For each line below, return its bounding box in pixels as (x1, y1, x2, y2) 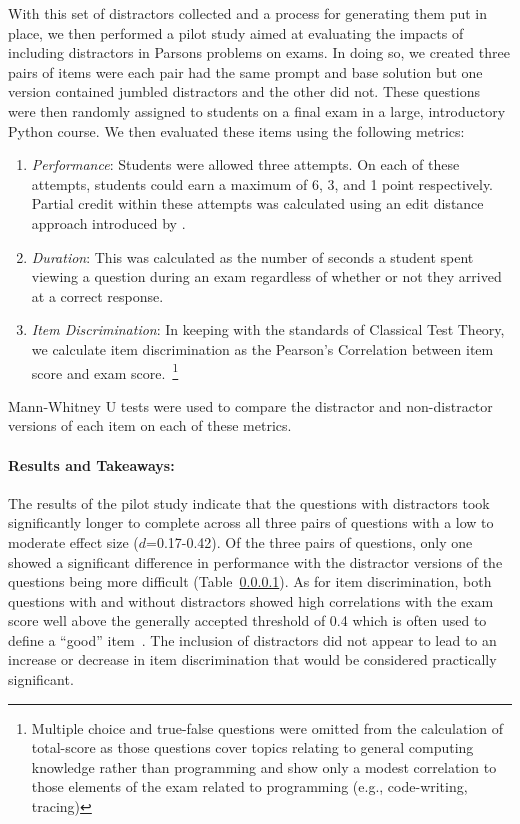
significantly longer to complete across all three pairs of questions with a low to (8, 512, 494, 533)
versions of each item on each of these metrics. (8, 415, 292, 436)
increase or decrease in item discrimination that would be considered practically (8, 649, 497, 670)
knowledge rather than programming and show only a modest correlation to (31, 756, 497, 777)
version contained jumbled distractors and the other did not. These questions (8, 81, 480, 102)
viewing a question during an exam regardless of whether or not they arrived (31, 266, 502, 287)
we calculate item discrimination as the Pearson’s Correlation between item (31, 338, 494, 359)
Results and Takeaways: (8, 454, 175, 475)
